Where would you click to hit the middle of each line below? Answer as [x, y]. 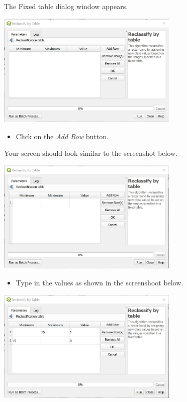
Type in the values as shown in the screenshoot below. [100, 283]
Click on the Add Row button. [62, 136]
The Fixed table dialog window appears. [66, 6]
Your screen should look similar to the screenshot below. [91, 153]
